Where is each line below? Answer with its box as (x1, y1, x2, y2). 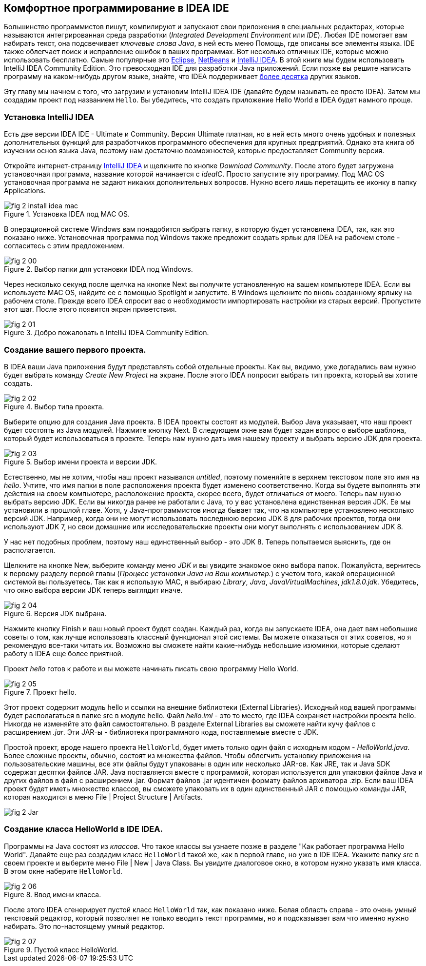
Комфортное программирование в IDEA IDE (4, 2, 229, 14)
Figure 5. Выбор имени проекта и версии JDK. (4, 457, 157, 466)
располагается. (4, 545, 56, 554)
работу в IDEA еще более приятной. (4, 649, 123, 658)
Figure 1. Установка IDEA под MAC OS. (4, 210, 130, 219)
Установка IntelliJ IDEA (4, 112, 95, 122)
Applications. (4, 186, 46, 195)
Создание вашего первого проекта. (4, 344, 146, 355)
